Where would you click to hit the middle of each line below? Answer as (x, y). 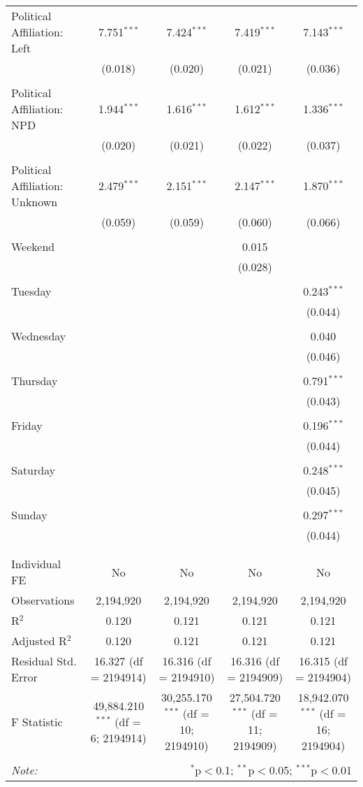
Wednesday (39, 336)
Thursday (35, 381)
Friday (27, 425)
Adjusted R (39, 641)
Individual (36, 564)
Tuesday (31, 291)
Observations (43, 600)
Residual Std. (44, 661)
